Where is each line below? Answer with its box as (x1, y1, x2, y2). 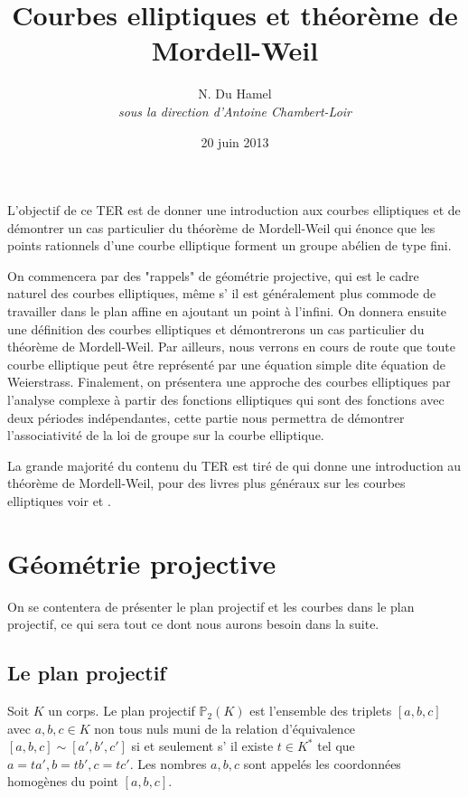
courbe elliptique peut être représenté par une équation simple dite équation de (7, 354, 445, 373)
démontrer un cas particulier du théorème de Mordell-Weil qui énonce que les (7, 218, 435, 237)
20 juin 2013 (201, 132, 269, 151)
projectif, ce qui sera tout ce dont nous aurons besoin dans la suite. (7, 614, 379, 633)
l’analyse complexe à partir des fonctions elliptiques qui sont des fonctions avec (7, 390, 445, 409)
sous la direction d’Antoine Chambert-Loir (117, 101, 352, 120)
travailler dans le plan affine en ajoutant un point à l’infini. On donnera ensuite (7, 302, 447, 321)
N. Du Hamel (198, 84, 272, 103)
